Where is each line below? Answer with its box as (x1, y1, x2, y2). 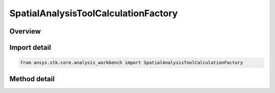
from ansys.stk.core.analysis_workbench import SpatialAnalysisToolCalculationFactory (20, 60, 243, 66)
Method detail (9, 74, 55, 83)
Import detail (9, 43, 51, 52)
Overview (9, 27, 41, 36)
